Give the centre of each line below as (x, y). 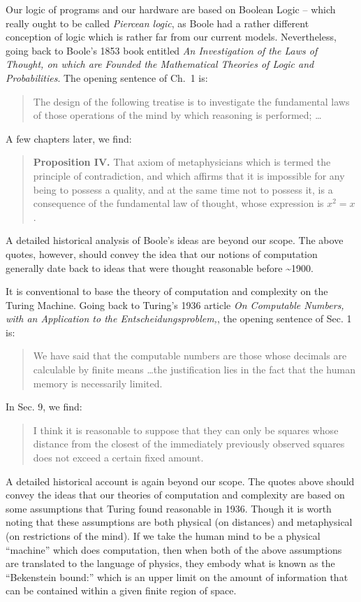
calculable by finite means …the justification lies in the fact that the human (194, 370)
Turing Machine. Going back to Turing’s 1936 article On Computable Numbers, (175, 304)
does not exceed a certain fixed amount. (118, 458)
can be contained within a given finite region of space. (121, 590)
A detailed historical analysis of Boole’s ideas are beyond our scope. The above (175, 240)
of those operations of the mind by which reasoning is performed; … (177, 115)
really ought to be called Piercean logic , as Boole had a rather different (157, 23)
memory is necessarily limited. (98, 383)
